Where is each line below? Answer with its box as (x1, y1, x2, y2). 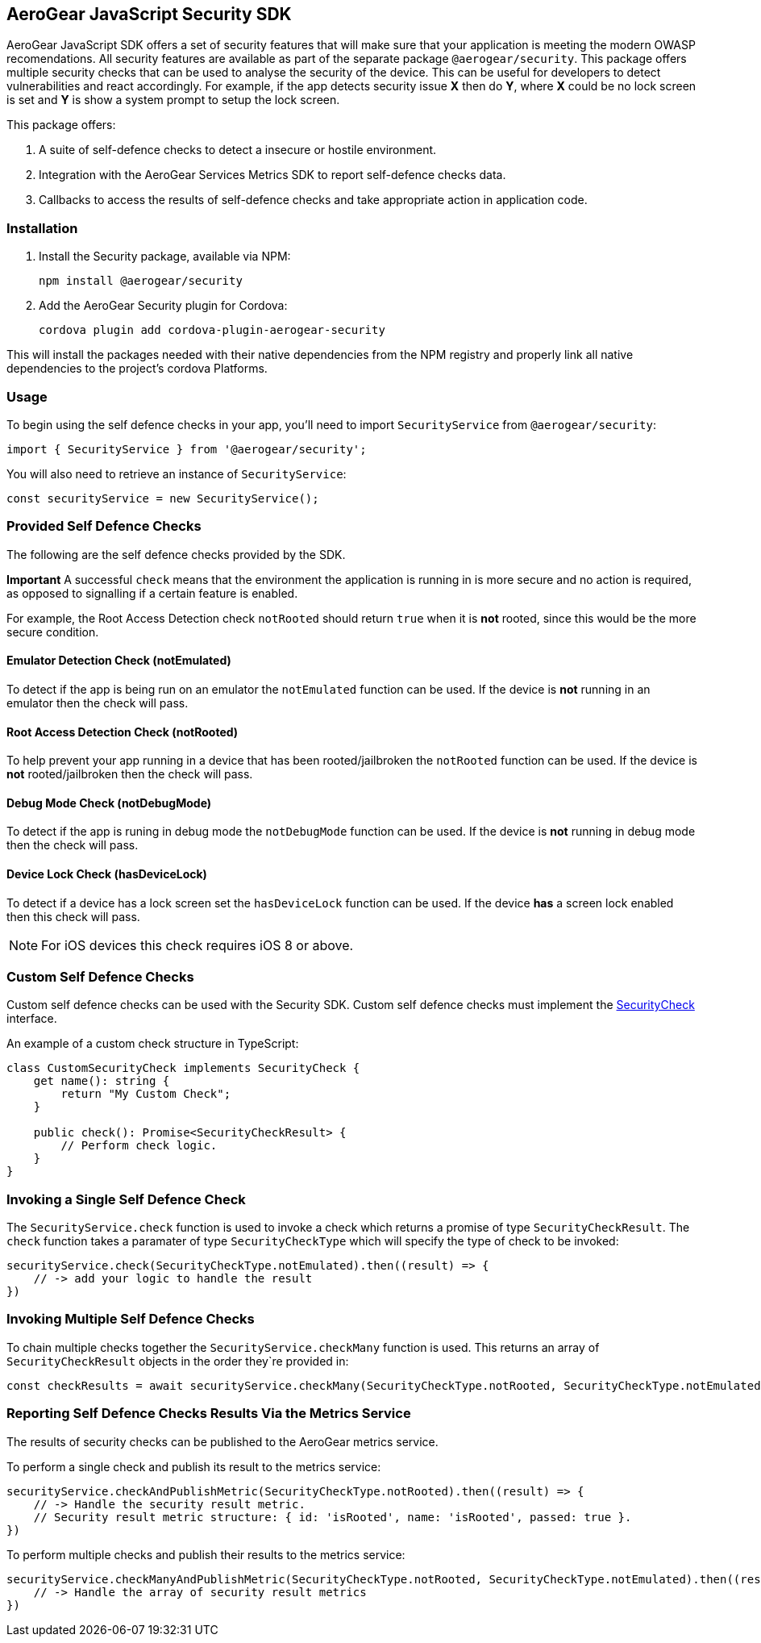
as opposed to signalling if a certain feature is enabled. (6, 586, 298, 600)
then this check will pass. (6, 909, 140, 924)
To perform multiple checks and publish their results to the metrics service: (6, 1547, 405, 1562)
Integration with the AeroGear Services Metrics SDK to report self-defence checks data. (39, 168, 506, 182)
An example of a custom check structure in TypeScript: (6, 1036, 299, 1051)
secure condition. (6, 624, 99, 639)
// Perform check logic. (60, 1139, 218, 1153)
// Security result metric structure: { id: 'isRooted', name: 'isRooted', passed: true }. (33, 1510, 632, 1524)
